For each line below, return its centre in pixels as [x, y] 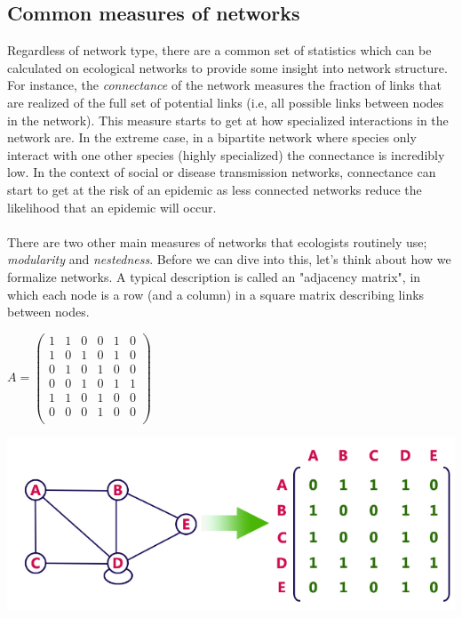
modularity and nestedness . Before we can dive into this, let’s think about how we [229, 259]
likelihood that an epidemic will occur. [112, 207]
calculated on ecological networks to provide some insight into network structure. [227, 67]
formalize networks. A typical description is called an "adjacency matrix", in [214, 276]
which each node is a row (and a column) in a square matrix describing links [216, 294]
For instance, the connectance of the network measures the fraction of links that [225, 85]
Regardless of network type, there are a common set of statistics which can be [219, 50]
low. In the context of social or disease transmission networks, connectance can [222, 172]
